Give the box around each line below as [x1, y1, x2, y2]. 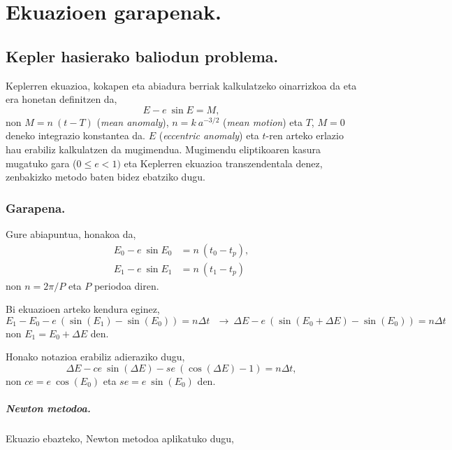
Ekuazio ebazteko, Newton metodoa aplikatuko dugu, [6, 431, 234, 446]
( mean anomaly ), [96, 114, 169, 129]
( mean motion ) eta [222, 114, 302, 129]
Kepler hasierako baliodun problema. [6, 45, 279, 66]
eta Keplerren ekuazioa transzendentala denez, [124, 155, 323, 170]
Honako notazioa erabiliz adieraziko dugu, [6, 349, 185, 364]
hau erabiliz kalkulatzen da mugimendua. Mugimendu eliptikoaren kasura [6, 141, 321, 156]
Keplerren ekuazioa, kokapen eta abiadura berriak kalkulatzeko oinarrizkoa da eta [6, 78, 357, 92]
